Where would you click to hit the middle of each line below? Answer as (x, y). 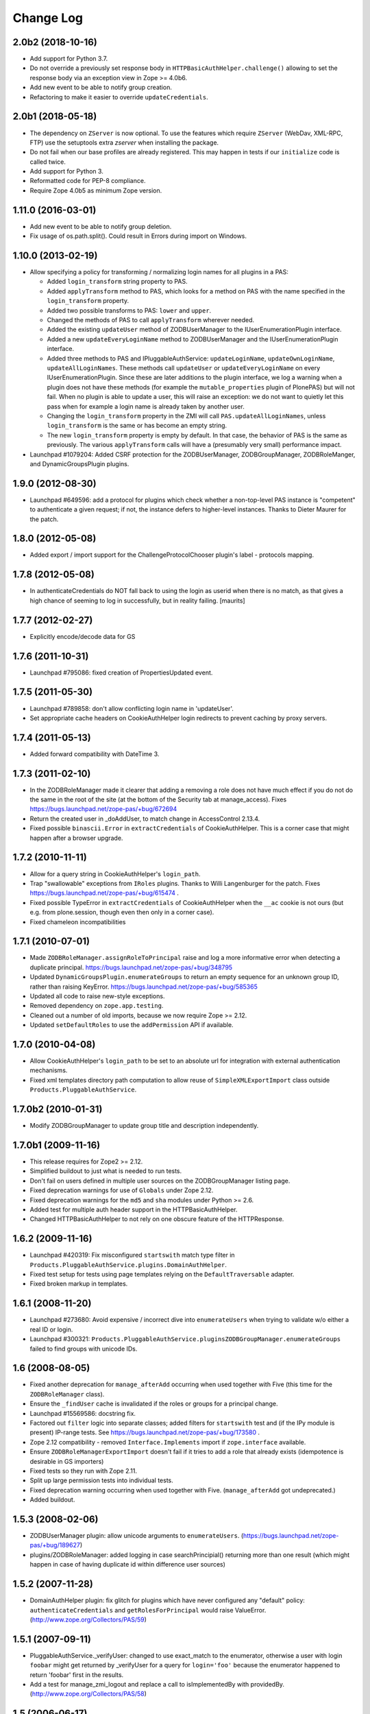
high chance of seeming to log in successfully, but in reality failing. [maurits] (138, 601)
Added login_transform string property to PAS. (117, 282)
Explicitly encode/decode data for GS (83, 636)
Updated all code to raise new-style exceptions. (97, 996)
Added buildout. (52, 1500)
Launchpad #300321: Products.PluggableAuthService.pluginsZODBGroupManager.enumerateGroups (185, 1339)
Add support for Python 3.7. (69, 59)
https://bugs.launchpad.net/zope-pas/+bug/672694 (103, 809)
